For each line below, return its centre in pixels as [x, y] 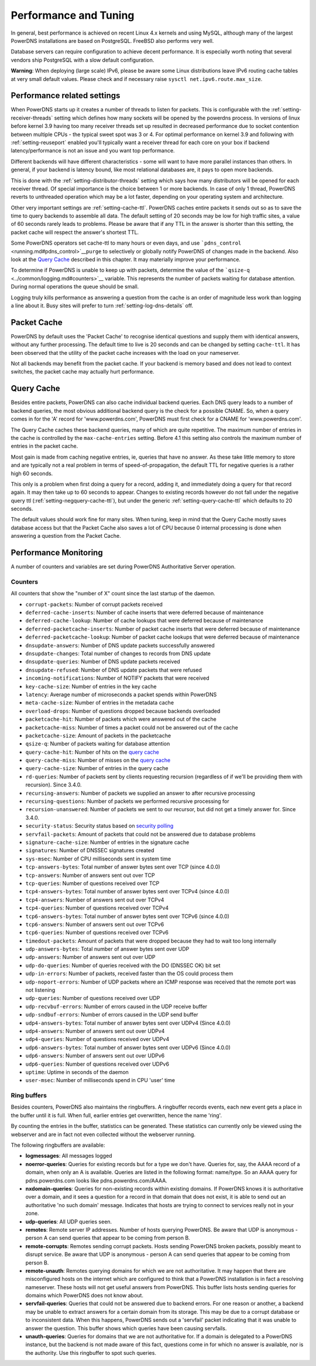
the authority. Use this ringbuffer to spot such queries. [91, 1353]
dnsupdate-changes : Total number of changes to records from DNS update [118, 653]
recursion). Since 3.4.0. [54, 785]
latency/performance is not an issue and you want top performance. [93, 151]
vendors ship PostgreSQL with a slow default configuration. [83, 60]
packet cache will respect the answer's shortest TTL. [75, 232]
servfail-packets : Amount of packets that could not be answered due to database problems [140, 834]
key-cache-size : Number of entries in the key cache [91, 686]
